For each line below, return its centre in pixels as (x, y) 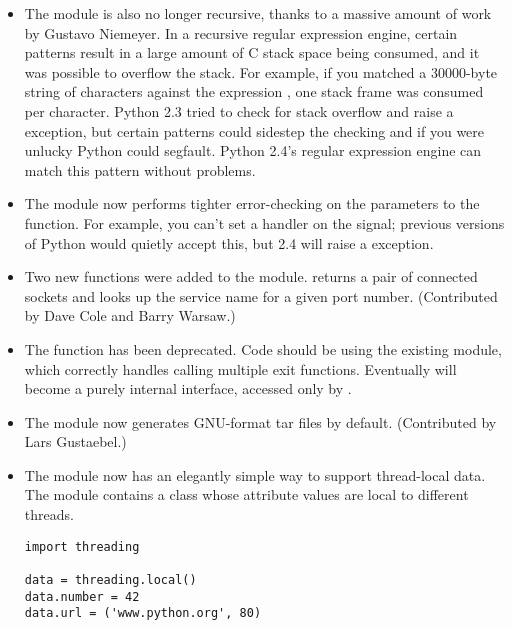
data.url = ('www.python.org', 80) (143, 613)
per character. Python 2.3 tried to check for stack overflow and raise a (239, 110)
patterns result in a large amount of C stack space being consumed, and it (252, 52)
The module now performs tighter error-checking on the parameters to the (252, 203)
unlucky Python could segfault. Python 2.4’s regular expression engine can (253, 150)
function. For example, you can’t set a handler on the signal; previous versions (264, 222)
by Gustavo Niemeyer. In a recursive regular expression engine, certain (241, 32)
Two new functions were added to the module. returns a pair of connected (251, 276)
